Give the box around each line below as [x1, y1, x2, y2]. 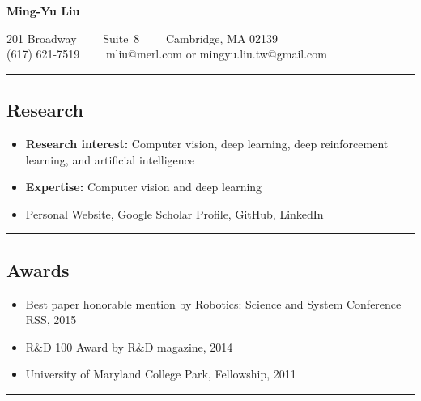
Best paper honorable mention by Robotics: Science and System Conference [25, 295, 402, 312]
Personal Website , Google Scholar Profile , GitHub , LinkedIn [25, 205, 324, 222]
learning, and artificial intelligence [25, 151, 194, 168]
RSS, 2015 [25, 311, 77, 328]
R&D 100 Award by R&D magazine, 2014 [25, 338, 233, 355]
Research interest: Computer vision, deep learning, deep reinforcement [25, 134, 389, 151]
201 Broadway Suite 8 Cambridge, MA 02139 [6, 29, 279, 46]
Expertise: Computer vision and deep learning [25, 178, 262, 195]
